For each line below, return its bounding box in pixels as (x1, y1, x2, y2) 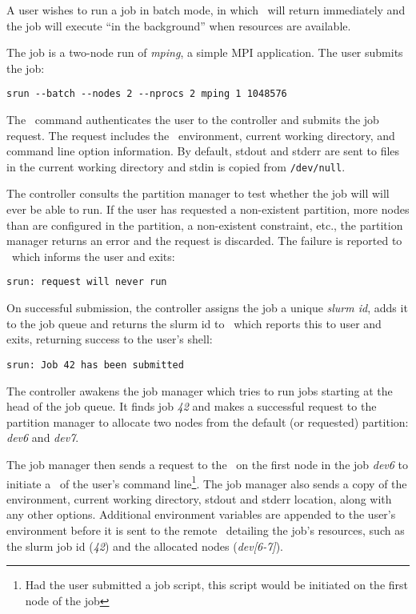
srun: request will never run (6, 276, 167, 288)
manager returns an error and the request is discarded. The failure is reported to (6, 232, 402, 249)
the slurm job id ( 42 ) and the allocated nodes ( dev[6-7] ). (6, 537, 283, 554)
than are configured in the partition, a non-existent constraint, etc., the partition (6, 216, 403, 233)
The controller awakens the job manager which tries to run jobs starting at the (6, 382, 393, 399)
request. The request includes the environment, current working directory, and (6, 126, 395, 143)
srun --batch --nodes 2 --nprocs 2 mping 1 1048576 (6, 88, 287, 100)
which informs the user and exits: (11, 247, 175, 264)
